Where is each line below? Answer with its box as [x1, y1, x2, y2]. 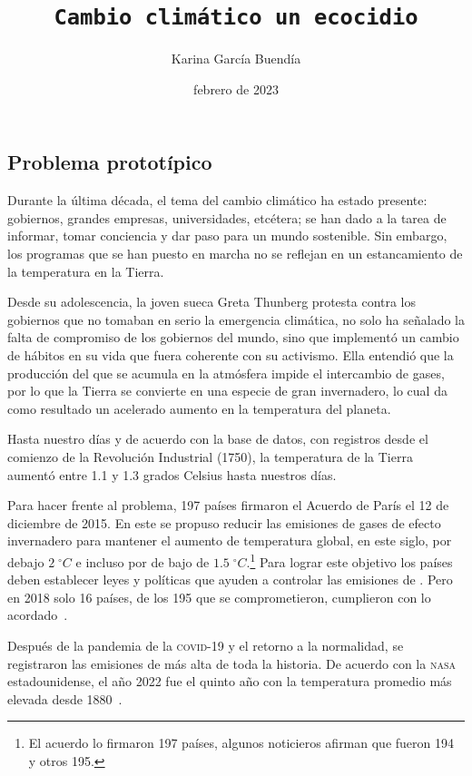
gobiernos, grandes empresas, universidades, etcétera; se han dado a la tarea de [7, 208, 447, 227]
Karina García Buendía [171, 49, 301, 68]
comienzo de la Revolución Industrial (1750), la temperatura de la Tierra [7, 447, 413, 466]
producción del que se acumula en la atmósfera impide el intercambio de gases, [7, 363, 445, 382]
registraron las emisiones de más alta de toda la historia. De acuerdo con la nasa [7, 653, 456, 673]
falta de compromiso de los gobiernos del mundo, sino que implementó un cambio [7, 328, 459, 347]
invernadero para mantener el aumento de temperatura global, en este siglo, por [7, 531, 452, 550]
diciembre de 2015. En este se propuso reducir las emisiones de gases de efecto [7, 513, 441, 532]
